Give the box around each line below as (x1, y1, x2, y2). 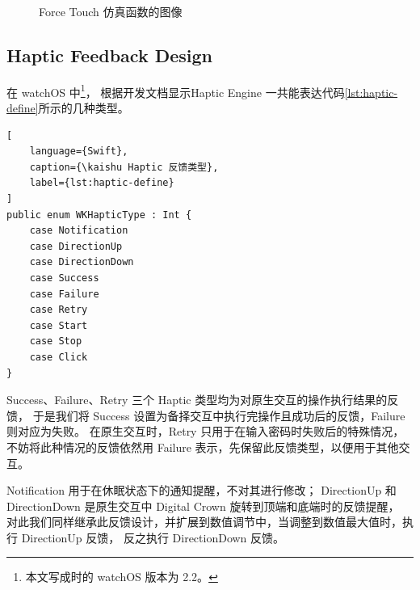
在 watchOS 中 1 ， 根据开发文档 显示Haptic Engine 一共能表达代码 (6, 81, 345, 100)
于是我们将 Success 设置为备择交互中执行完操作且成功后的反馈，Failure (32, 407, 405, 424)
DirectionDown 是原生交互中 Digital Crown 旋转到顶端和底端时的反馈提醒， (6, 497, 400, 514)
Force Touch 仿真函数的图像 (39, 3, 183, 19)
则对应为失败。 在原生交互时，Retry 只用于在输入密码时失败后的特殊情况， (6, 423, 405, 440)
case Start (29, 319, 88, 331)
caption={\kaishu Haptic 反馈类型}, (29, 161, 219, 173)
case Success (29, 272, 99, 284)
